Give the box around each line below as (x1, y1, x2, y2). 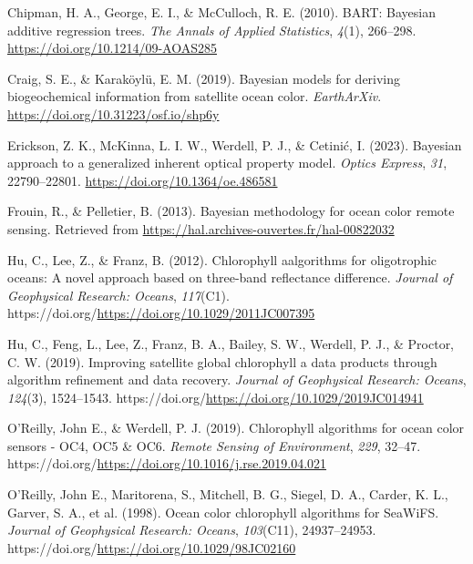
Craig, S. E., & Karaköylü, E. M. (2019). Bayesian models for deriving (7, 68, 401, 87)
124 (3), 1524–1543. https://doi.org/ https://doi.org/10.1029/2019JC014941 (7, 387, 424, 406)
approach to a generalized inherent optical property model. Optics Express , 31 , (7, 153, 447, 172)
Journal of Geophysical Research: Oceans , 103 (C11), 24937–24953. (7, 520, 376, 539)
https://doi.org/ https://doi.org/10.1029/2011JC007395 (7, 303, 315, 323)
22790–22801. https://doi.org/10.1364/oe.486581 (7, 170, 278, 190)
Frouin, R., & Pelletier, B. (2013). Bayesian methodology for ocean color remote (7, 201, 455, 220)
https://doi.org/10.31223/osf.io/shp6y (7, 104, 220, 123)
